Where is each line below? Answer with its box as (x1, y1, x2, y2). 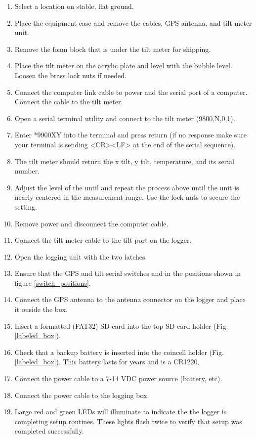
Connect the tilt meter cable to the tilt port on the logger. (14, 235, 192, 245)
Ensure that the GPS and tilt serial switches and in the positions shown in (14, 268, 241, 278)
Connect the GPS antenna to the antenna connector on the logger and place (14, 294, 246, 305)
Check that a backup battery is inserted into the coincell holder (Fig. (14, 347, 224, 357)
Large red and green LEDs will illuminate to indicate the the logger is (14, 406, 227, 417)
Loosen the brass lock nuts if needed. (14, 70, 127, 80)
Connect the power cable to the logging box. (14, 390, 149, 400)
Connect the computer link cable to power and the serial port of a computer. (14, 87, 248, 97)
